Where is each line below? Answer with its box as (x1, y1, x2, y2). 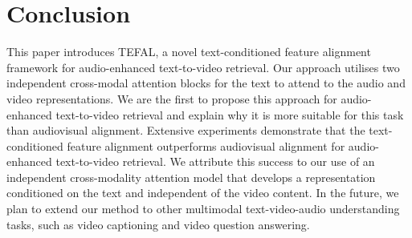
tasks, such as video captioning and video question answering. (6, 216, 310, 232)
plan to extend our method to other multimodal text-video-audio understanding (6, 200, 400, 217)
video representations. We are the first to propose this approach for (6, 90, 337, 107)
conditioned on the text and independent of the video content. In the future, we (6, 184, 399, 201)
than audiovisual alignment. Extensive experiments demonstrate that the (6, 122, 365, 139)
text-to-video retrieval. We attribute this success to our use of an (55, 153, 375, 170)
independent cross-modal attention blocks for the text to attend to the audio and (6, 75, 406, 91)
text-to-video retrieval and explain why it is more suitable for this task (55, 106, 404, 123)
